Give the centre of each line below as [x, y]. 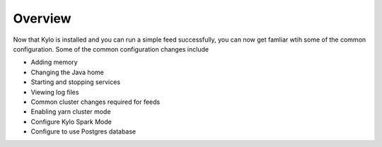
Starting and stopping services [75, 82]
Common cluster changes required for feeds [95, 102]
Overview [42, 18]
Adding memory [54, 62]
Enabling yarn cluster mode [71, 112]
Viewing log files [55, 92]
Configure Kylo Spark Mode [71, 122]
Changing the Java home [67, 72]
